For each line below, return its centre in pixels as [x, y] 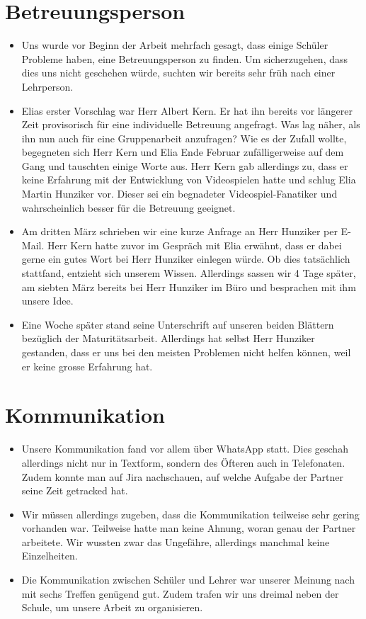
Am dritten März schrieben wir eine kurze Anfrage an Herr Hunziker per [179, 231]
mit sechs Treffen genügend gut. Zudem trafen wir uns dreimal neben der [180, 593]
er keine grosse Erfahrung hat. [87, 366]
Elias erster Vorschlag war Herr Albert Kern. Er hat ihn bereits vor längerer [187, 110]
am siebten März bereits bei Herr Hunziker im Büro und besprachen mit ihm [189, 286]
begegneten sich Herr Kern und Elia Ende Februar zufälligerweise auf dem [183, 152]
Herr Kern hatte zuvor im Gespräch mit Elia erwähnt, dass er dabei [194, 245]
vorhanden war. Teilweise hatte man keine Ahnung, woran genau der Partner [189, 528]
